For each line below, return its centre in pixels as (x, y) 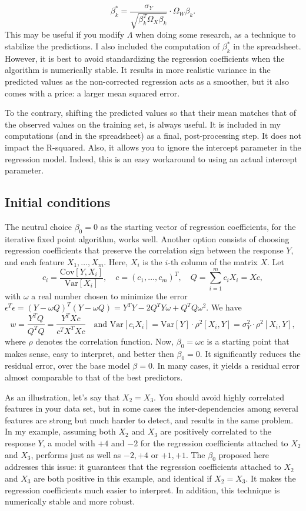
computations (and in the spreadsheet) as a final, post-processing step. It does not (153, 136)
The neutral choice (38, 226)
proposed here (244, 454)
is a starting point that (248, 341)
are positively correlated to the (216, 431)
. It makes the (271, 478)
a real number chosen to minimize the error (109, 295)
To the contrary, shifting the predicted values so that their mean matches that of (151, 113)
